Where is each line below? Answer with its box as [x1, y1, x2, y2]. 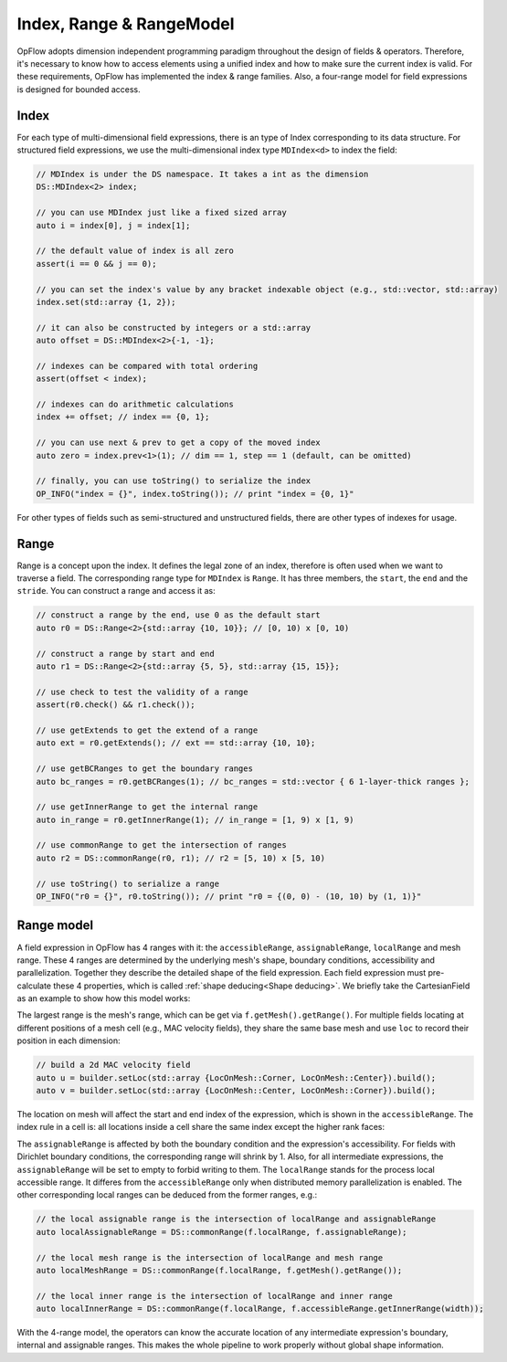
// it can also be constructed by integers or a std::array [36, 322, 312, 333]
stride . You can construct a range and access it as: [16, 586, 216, 597]
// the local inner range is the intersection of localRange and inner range [36, 1291, 393, 1301]
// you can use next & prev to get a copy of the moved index [36, 438, 321, 448]
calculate [16, 980, 52, 991]
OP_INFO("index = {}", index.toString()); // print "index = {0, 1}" [36, 489, 354, 499]
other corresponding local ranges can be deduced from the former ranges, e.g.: [16, 1189, 318, 1200]
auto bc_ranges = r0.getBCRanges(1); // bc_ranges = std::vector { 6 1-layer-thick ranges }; [36, 776, 470, 787]
